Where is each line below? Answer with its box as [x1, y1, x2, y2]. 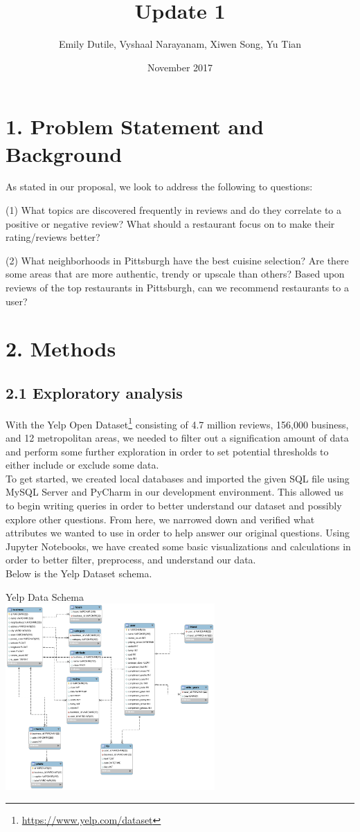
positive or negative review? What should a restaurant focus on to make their [6, 216, 335, 230]
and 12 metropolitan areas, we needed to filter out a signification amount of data [6, 431, 349, 445]
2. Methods [6, 334, 116, 363]
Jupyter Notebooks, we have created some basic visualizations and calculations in [6, 539, 351, 553]
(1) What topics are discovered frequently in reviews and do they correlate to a [6, 203, 342, 217]
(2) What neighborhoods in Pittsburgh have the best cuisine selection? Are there [6, 253, 349, 267]
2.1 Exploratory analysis [6, 381, 183, 403]
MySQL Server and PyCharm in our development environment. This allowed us [6, 485, 344, 499]
